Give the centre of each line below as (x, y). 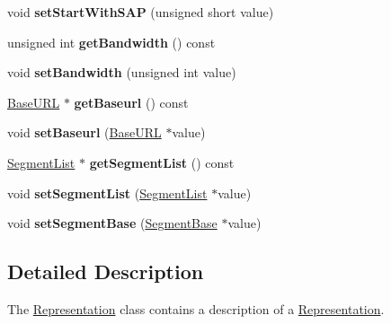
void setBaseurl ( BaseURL (84, 132)
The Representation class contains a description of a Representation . (196, 308)
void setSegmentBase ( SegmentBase (112, 223)
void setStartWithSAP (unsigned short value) (141, 12)
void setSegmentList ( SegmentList (107, 193)
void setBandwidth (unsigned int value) (122, 72)
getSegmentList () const (162, 162)
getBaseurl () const (131, 102)
